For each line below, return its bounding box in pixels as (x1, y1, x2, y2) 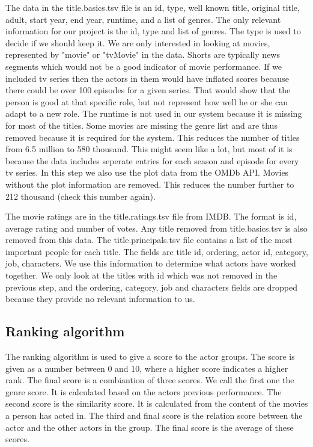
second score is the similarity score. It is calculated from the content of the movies (5, 397, 308, 410)
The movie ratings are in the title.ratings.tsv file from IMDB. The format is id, (5, 210, 297, 223)
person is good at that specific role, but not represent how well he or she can (5, 95, 288, 108)
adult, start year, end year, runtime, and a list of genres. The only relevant (5, 13, 281, 25)
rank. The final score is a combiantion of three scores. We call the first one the (5, 374, 294, 386)
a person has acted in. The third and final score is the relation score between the (5, 409, 303, 422)
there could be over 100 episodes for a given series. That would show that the (5, 84, 291, 96)
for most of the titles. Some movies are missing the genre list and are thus (5, 119, 278, 131)
